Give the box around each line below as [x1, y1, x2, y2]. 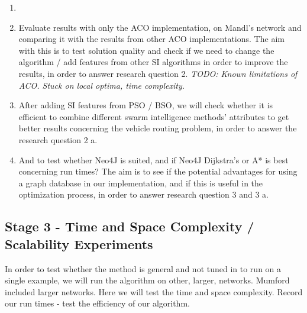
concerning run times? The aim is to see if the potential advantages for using [18, 165, 298, 178]
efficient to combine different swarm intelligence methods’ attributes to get [18, 110, 289, 122]
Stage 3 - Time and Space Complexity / [5, 217, 254, 235]
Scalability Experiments [5, 234, 153, 253]
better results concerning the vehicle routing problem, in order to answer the [18, 122, 297, 134]
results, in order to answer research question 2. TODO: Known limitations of [18, 67, 298, 79]
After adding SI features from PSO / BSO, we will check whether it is [18, 99, 273, 111]
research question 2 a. [18, 133, 98, 146]
